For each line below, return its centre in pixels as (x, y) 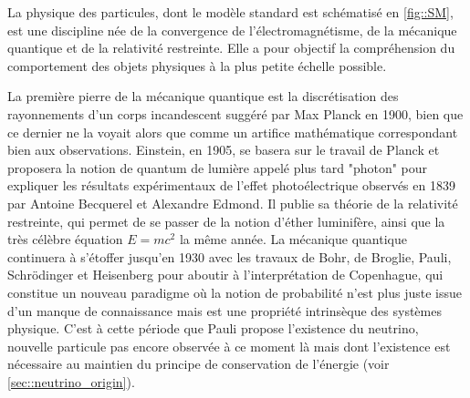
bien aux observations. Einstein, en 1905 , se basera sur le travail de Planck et (224, 150)
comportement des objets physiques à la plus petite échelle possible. (197, 65)
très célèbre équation (65, 239)
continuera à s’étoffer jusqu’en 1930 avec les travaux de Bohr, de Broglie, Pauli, (230, 256)
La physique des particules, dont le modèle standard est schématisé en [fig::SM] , (230, 12)
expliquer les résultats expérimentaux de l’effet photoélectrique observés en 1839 (231, 185)
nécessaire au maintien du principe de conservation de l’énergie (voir (198, 364)
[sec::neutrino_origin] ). (71, 381)
